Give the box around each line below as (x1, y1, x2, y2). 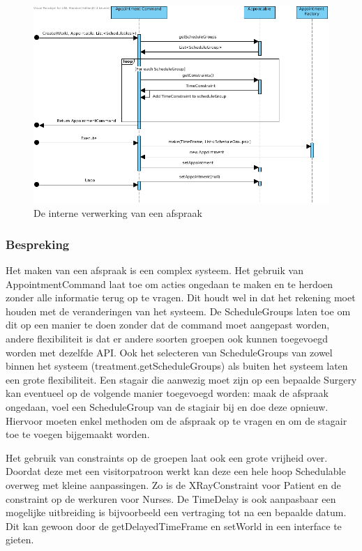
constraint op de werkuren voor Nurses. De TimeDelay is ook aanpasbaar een (6, 491, 336, 506)
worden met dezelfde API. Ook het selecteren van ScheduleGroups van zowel (6, 345, 333, 359)
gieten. (6, 532, 34, 547)
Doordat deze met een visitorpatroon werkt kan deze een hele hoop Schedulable (6, 464, 346, 478)
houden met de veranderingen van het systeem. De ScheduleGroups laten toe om (6, 303, 351, 318)
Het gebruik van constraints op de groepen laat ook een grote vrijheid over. (6, 450, 328, 465)
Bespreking (6, 235, 70, 252)
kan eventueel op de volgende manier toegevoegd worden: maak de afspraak (6, 386, 329, 400)
